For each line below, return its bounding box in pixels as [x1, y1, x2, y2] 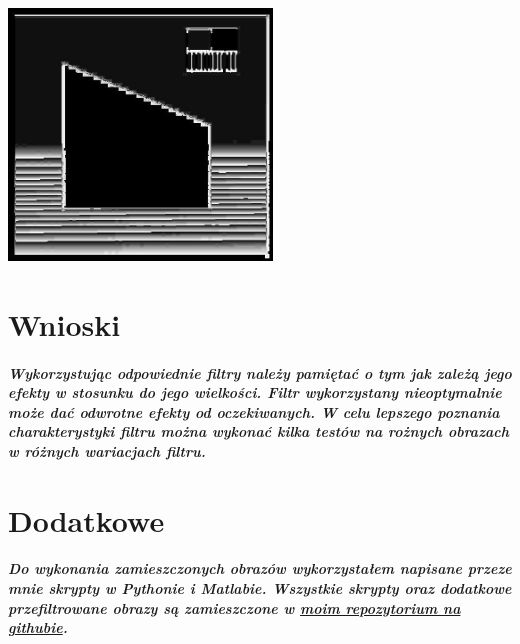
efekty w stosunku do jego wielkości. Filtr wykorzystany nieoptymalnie [8, 382, 502, 403]
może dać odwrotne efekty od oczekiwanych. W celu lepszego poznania [8, 401, 500, 422]
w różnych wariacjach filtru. [8, 440, 206, 461]
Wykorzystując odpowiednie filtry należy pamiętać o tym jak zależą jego [8, 362, 512, 383]
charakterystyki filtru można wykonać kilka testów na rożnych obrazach [8, 421, 510, 442]
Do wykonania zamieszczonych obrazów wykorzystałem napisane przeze [8, 558, 512, 579]
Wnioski [8, 303, 121, 344]
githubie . [8, 617, 68, 638]
